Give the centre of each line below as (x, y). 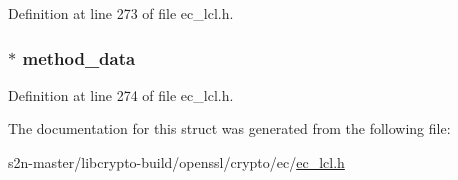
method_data (79, 57)
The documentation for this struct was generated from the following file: (229, 128)
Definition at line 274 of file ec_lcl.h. (121, 94)
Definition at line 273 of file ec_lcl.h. (121, 13)
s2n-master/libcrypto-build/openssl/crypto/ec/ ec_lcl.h (176, 162)
